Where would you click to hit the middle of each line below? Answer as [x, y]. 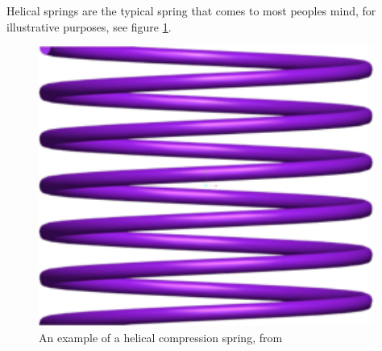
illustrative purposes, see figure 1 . [89, 26]
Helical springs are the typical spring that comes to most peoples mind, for [191, 10]
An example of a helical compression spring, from [161, 337]
